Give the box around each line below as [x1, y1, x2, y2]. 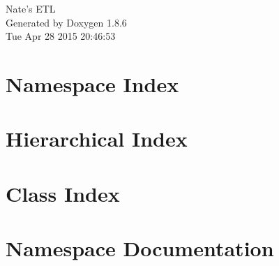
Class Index [6, 179, 120, 207]
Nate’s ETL [6, 1, 56, 15]
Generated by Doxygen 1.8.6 [6, 15, 127, 29]
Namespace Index [6, 69, 179, 98]
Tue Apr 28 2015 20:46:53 [6, 29, 116, 43]
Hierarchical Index [6, 124, 188, 153]
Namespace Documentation [6, 234, 274, 263]
